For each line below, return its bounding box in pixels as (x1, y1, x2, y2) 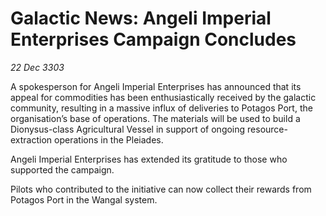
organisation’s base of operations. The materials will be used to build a (10, 112, 301, 124)
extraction (10, 133, 53, 146)
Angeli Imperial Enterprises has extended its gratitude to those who (10, 153, 288, 165)
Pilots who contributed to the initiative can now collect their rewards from (10, 183, 312, 195)
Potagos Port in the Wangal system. (10, 193, 158, 206)
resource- (247, 123, 288, 135)
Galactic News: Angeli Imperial (10, 7, 272, 30)
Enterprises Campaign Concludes (10, 28, 297, 51)
